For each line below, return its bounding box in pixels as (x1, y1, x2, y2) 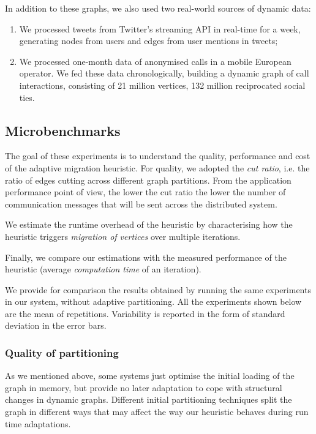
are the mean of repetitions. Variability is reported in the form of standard (5, 307, 285, 320)
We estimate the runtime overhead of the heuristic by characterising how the (5, 218, 293, 231)
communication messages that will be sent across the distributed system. (5, 197, 277, 210)
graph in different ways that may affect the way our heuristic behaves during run (5, 405, 309, 418)
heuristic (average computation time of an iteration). (5, 263, 201, 275)
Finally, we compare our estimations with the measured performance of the (5, 250, 287, 263)
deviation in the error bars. (5, 319, 107, 332)
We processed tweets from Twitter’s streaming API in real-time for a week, (19, 22, 301, 35)
